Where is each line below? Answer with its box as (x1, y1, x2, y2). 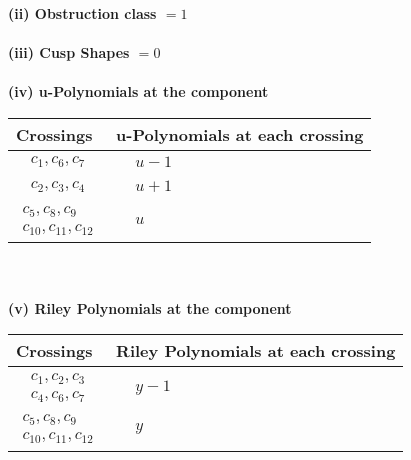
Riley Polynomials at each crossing (116, 339, 396, 363)
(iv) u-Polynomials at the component (8, 81, 269, 102)
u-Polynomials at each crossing (116, 122, 364, 146)
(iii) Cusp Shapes (8, 42, 130, 63)
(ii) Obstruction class (8, 3, 157, 23)
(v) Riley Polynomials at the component (8, 297, 292, 318)
